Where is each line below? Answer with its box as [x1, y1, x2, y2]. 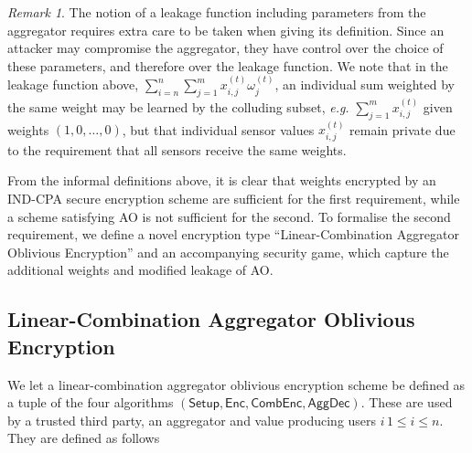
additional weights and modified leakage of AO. [7, 260, 274, 279]
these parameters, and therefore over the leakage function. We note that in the [7, 56, 448, 75]
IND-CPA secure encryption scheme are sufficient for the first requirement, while [7, 189, 460, 208]
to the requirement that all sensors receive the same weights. [7, 140, 347, 159]
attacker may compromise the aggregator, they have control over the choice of [7, 38, 444, 58]
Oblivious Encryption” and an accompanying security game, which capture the [7, 242, 449, 261]
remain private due [349, 120, 456, 139]
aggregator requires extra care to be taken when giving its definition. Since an [7, 20, 445, 39]
